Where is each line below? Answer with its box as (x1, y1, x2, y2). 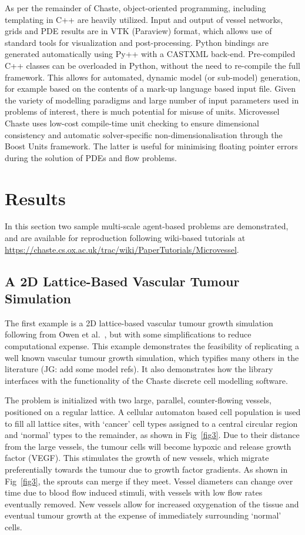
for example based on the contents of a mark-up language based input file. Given (5, 82, 296, 95)
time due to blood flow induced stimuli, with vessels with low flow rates (5, 486, 263, 499)
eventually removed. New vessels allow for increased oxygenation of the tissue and (5, 497, 299, 510)
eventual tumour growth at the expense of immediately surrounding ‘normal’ (5, 509, 281, 521)
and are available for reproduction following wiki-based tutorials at (5, 232, 246, 244)
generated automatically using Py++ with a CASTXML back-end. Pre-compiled (5, 48, 296, 60)
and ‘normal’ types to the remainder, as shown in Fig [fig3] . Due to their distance (5, 429, 300, 441)
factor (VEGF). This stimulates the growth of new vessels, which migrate (5, 452, 269, 464)
